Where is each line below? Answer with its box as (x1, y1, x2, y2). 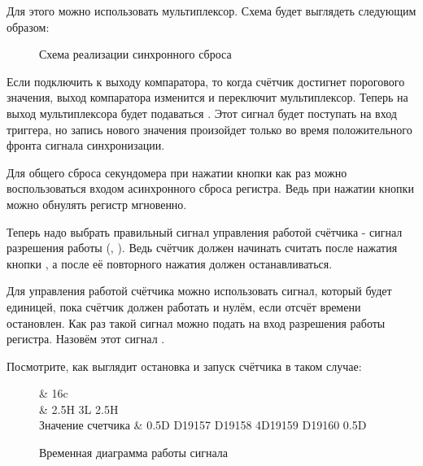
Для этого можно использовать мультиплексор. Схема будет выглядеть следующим (7, 2, 416, 19)
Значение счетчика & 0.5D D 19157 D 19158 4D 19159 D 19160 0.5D (39, 416, 367, 433)
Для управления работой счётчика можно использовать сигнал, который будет (7, 282, 392, 299)
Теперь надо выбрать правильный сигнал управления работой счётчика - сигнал (7, 223, 403, 240)
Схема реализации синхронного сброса (39, 46, 232, 63)
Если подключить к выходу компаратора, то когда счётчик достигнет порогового (7, 72, 405, 89)
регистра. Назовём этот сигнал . (7, 330, 165, 347)
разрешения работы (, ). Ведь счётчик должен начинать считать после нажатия (7, 239, 398, 256)
